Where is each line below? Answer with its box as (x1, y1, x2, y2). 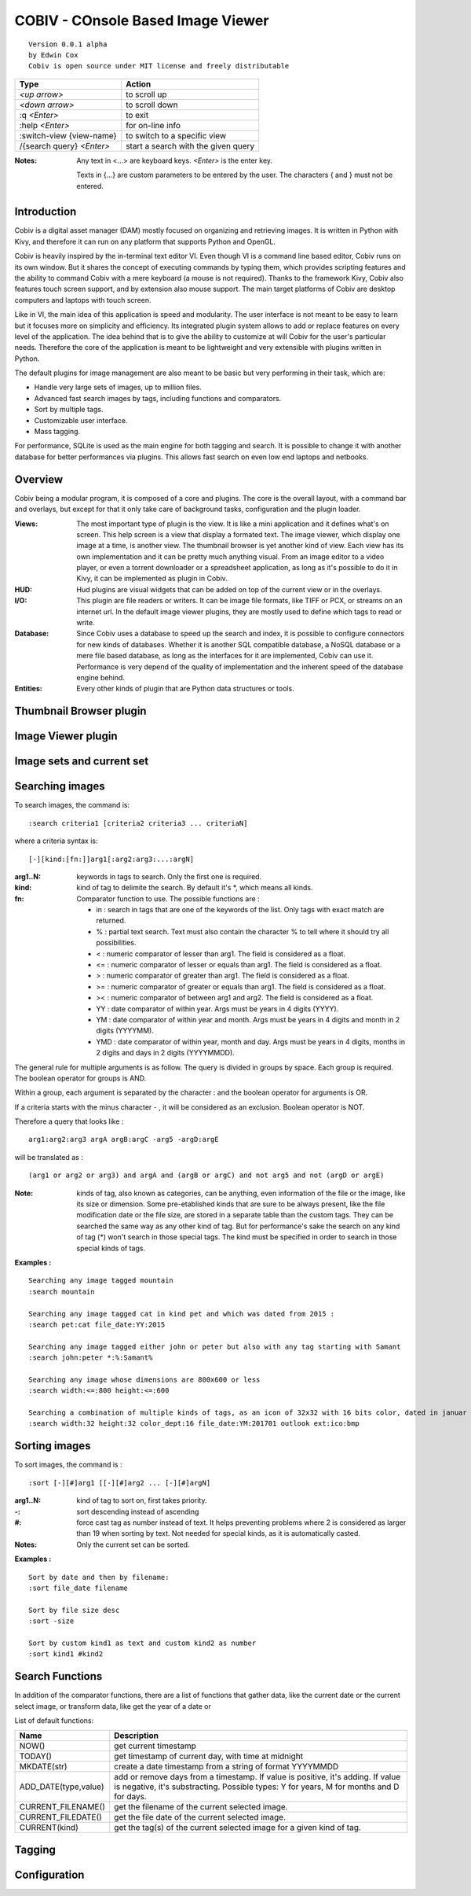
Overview (14, 473, 64, 486)
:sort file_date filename (28, 1583, 129, 1592)
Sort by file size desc (28, 1605, 120, 1614)
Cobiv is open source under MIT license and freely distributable (28, 61, 290, 71)
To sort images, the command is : (14, 1460, 122, 1470)
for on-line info (126, 120, 181, 131)
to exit (126, 109, 149, 120)
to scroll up (126, 89, 167, 100)
